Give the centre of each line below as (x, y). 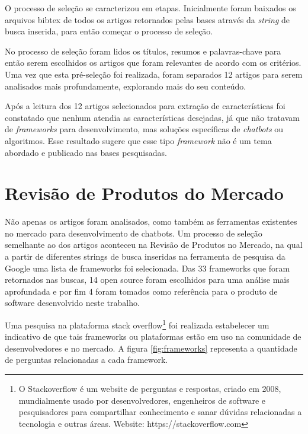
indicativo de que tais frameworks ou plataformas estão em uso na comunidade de (153, 336)
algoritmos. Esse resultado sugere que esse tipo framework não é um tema (138, 140)
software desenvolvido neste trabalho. (72, 303)
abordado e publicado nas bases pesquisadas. (86, 152)
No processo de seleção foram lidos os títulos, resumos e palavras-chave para (143, 51)
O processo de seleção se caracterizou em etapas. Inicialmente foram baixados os (150, 8)
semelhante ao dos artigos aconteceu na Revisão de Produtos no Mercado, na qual (154, 245)
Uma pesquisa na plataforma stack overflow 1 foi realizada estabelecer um (137, 324)
